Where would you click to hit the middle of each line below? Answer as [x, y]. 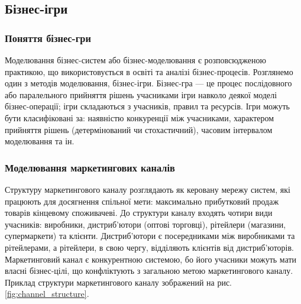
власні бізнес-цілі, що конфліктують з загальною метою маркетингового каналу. [149, 271]
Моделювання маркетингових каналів [90, 167]
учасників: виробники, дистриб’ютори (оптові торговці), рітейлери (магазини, [145, 224]
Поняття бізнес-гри [48, 38]
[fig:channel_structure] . [47, 294]
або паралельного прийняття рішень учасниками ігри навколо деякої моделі [141, 94]
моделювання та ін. [40, 141]
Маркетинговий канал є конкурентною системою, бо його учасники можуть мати [151, 259]
